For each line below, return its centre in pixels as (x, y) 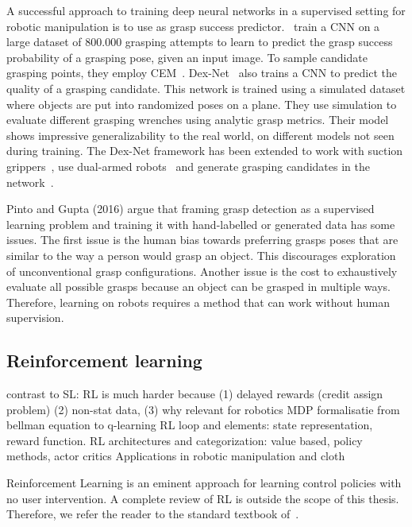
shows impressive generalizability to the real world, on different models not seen (200, 135)
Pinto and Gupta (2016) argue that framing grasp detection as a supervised (191, 209)
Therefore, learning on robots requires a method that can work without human (198, 302)
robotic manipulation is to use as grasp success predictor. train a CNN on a (193, 26)
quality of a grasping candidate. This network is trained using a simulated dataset (206, 88)
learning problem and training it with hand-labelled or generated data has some (201, 224)
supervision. (35, 318)
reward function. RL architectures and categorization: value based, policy (185, 440)
